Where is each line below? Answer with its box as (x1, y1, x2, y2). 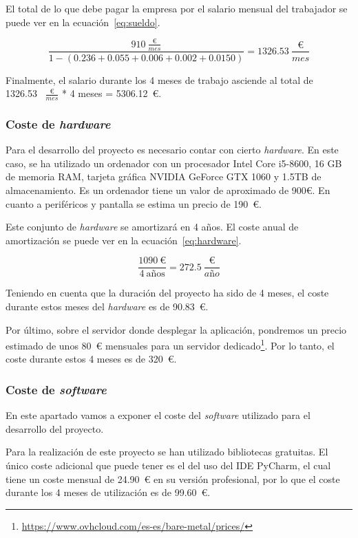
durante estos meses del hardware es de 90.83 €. (6, 299, 209, 314)
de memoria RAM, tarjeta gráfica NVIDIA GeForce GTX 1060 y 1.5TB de (6, 169, 322, 184)
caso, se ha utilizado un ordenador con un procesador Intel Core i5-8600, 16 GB (6, 155, 342, 170)
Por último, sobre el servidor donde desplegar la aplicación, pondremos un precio (6, 322, 347, 336)
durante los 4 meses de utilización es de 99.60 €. (6, 485, 211, 499)
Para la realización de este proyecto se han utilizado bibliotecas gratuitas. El (6, 444, 328, 459)
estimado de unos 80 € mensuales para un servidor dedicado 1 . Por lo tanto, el (6, 336, 335, 352)
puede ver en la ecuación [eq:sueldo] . (6, 14, 160, 29)
